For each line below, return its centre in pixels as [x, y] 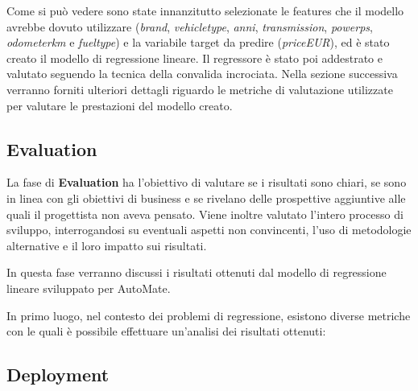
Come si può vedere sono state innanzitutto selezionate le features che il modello [205, 10]
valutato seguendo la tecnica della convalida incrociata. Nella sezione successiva [202, 74]
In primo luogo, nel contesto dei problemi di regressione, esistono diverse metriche [209, 315]
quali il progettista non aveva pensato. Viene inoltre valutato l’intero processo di [205, 214]
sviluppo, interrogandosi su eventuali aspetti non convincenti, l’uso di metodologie [209, 230]
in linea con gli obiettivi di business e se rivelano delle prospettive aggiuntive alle [206, 198]
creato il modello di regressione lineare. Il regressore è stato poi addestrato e [195, 58]
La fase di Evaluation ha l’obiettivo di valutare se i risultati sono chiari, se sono [207, 182]
